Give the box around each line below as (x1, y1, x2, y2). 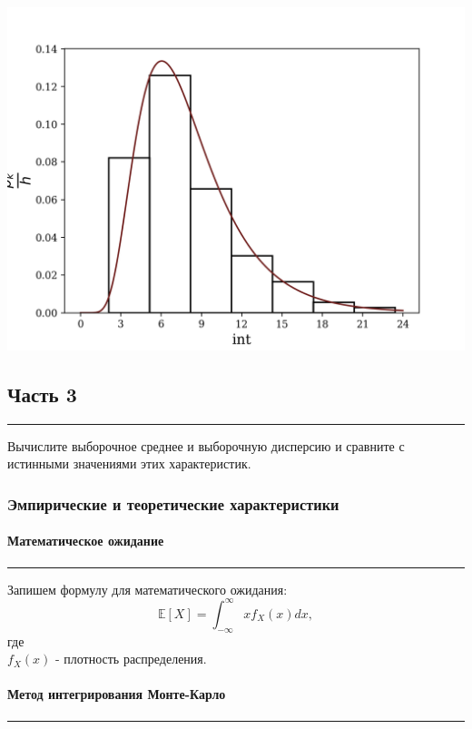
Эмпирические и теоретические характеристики (7, 492, 339, 515)
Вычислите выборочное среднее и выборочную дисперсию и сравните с (7, 436, 405, 455)
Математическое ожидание (7, 531, 164, 550)
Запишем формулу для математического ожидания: (7, 579, 288, 598)
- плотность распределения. (54, 649, 207, 668)
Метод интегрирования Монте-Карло (7, 685, 226, 704)
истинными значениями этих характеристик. (7, 454, 251, 473)
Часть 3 (7, 379, 77, 408)
